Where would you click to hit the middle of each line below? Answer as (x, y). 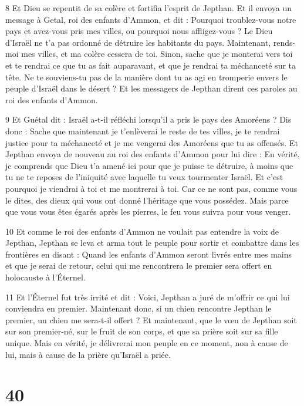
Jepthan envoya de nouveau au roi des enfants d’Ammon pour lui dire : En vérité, (153, 154)
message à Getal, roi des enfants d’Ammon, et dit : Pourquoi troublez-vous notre (151, 19)
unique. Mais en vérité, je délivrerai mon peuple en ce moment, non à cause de (147, 343)
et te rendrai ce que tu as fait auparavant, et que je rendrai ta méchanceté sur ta (151, 65)
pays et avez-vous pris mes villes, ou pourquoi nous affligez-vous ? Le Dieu (139, 31)
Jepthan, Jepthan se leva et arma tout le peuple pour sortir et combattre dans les (152, 243)
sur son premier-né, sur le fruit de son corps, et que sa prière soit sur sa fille (142, 331)
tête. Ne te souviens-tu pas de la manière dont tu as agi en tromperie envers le (146, 77)
